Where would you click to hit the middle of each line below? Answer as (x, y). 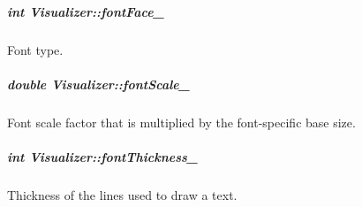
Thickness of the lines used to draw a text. (122, 194)
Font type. (35, 49)
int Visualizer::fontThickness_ (102, 156)
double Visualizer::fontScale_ (98, 84)
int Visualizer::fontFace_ (86, 11)
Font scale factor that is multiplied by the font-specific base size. (181, 122)
